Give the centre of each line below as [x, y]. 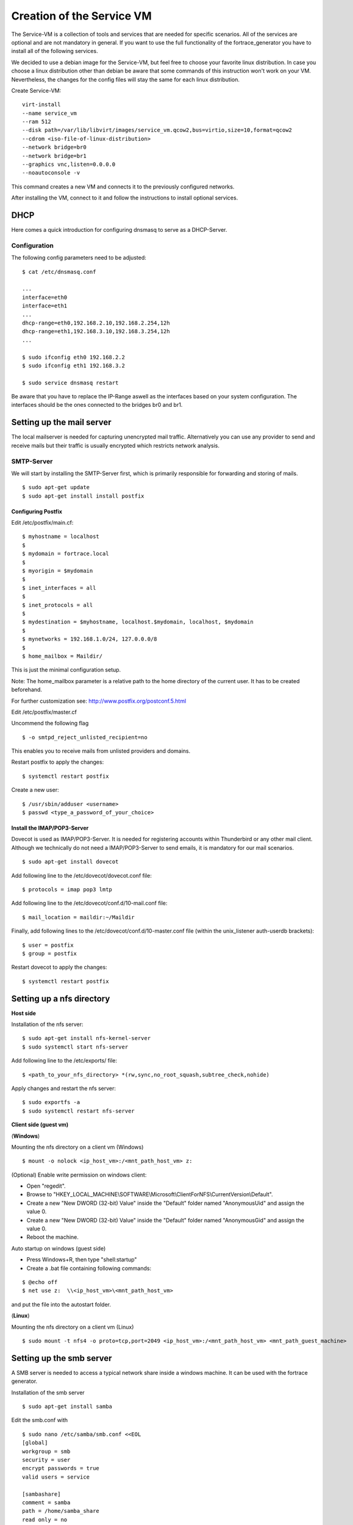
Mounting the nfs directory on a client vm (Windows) [77, 1147]
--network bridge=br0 [54, 147]
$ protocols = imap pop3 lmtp [67, 889]
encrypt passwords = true [61, 1468]
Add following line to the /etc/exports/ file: [64, 1061]
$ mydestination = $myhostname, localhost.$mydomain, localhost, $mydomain [138, 622]
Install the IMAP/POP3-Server [50, 828]
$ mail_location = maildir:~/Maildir [79, 917]
